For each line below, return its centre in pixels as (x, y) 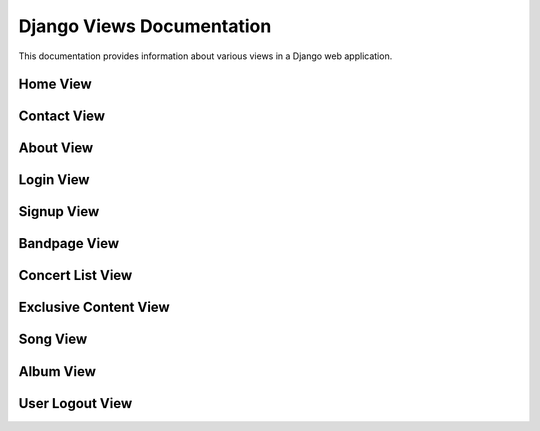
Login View (54, 180)
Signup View (59, 211)
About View (56, 148)
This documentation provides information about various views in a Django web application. (205, 56)
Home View (55, 84)
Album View (57, 371)
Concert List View (75, 275)
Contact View (61, 116)
